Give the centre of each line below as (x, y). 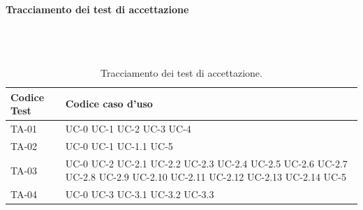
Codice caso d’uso (109, 104)
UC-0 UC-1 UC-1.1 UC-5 (119, 145)
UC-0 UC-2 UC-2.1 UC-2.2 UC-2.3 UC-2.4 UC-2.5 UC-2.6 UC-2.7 (206, 163)
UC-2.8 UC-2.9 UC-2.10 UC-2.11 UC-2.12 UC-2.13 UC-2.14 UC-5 (206, 177)
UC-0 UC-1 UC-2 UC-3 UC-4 (128, 129)
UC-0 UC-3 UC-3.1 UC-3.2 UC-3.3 (140, 194)
